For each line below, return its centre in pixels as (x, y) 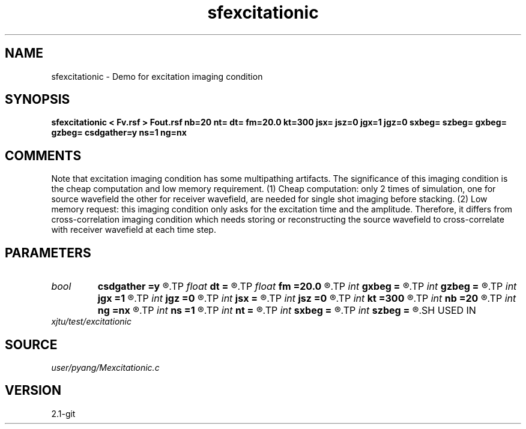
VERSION (33, 391)
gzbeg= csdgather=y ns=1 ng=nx (119, 133)
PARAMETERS (48, 253)
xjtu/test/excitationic (92, 322)
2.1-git (63, 413)
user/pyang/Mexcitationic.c (105, 367)
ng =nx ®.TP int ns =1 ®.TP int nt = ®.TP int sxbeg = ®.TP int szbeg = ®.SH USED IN (287, 310)
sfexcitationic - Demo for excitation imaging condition (157, 76)
